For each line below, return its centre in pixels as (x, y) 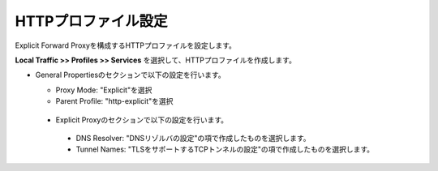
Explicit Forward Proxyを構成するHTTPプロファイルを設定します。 (126, 45)
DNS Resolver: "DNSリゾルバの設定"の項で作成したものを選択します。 (193, 138)
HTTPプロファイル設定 (91, 21)
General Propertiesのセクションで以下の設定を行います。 (131, 75)
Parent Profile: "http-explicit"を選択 (114, 101)
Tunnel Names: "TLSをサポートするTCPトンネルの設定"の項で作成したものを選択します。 (225, 149)
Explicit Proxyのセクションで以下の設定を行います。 (142, 120)
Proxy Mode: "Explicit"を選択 (104, 90)
